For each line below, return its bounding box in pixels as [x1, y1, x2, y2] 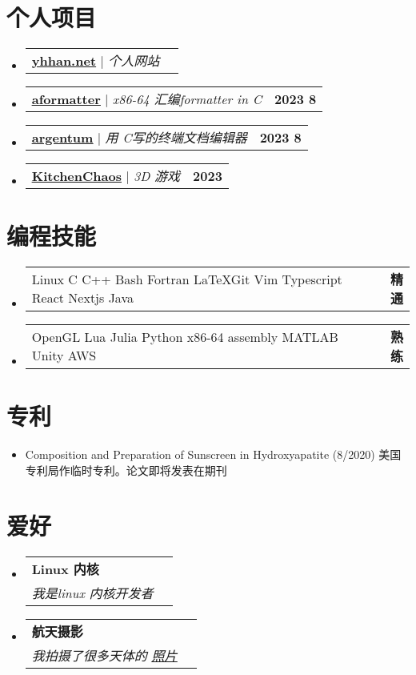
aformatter [31, 90, 101, 109]
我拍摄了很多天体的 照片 [31, 645, 178, 665]
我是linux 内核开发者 [31, 583, 154, 602]
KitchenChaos [31, 167, 122, 186]
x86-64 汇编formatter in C [112, 90, 262, 109]
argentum [31, 128, 94, 147]
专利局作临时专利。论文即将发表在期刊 [25, 461, 227, 478]
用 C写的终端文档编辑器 [105, 128, 247, 147]
